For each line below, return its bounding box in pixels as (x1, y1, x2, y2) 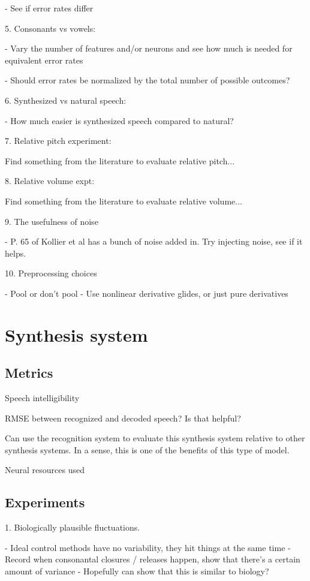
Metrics (5, 363, 53, 382)
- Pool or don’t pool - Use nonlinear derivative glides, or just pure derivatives (5, 287, 288, 299)
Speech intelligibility (5, 392, 80, 404)
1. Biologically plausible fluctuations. (5, 521, 140, 534)
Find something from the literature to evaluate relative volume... (5, 194, 242, 207)
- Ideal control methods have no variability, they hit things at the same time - (5, 541, 291, 553)
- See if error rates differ (5, 2, 94, 14)
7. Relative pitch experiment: (5, 134, 112, 147)
